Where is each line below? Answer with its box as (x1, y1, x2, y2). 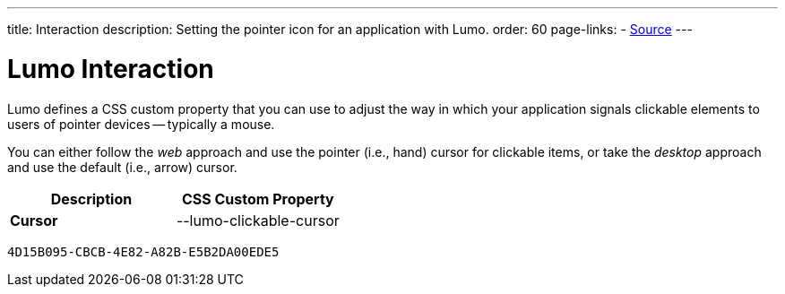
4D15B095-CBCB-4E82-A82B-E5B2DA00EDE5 (7, 244, 280, 259)
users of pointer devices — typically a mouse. (7, 116, 275, 132)
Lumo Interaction (7, 53, 214, 84)
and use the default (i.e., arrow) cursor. (7, 159, 237, 175)
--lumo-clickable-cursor (176, 211, 340, 229)
